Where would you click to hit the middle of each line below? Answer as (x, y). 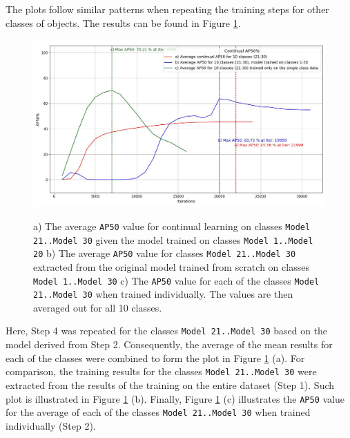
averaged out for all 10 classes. (98, 307)
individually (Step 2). (51, 425)
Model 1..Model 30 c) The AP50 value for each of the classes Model (176, 280)
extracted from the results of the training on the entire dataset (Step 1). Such (170, 384)
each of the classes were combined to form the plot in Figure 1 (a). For (155, 358)
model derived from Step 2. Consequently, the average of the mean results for (169, 344)
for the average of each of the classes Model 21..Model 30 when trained (158, 412)
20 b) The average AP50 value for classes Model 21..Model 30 (165, 253)
